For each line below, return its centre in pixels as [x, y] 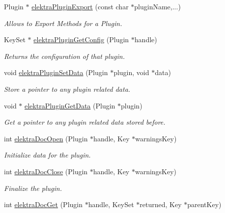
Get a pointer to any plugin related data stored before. [85, 122]
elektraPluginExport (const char [80, 6]
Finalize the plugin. [33, 188]
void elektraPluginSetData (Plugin [56, 72]
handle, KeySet [111, 204]
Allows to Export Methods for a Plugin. [63, 23]
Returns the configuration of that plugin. [65, 56]
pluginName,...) [157, 6]
